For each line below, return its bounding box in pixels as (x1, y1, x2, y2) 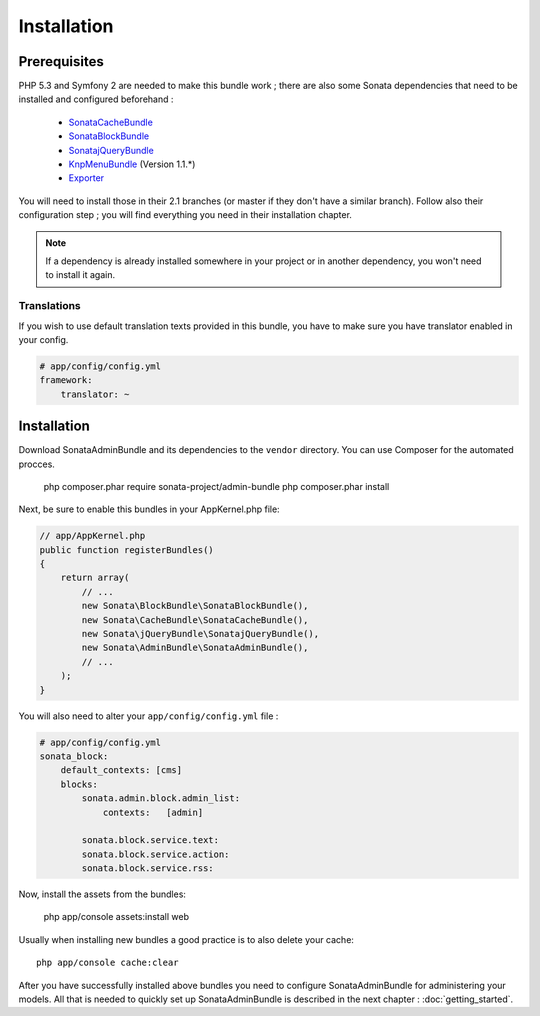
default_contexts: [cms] (60, 765, 183, 776)
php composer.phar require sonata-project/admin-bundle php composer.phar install (43, 480, 390, 492)
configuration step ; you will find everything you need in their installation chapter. (18, 209, 352, 221)
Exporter (68, 172, 105, 184)
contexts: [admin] (102, 806, 204, 818)
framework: (39, 375, 93, 386)
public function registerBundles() (39, 544, 214, 555)
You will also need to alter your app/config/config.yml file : (18, 710, 279, 722)
